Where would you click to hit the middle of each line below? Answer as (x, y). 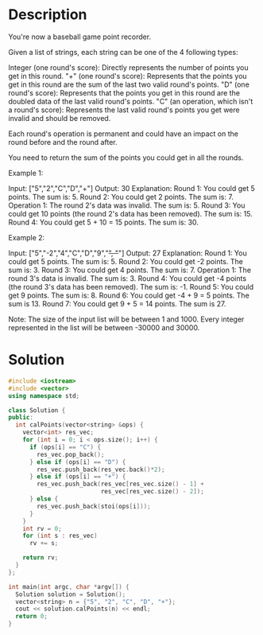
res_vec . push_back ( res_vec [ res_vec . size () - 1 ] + (120, 484)
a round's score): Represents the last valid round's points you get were (124, 110)
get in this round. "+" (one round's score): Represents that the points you (128, 76)
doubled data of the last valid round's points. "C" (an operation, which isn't (131, 101)
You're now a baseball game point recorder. (80, 37)
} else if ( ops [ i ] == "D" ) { (77, 462)
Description (48, 15)
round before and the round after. (63, 142)
